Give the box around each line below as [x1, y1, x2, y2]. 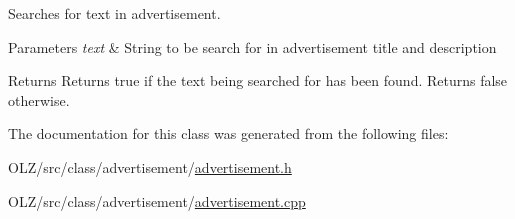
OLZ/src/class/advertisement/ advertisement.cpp [8, 190, 306, 211]
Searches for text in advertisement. [8, 3, 221, 23]
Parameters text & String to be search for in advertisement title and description [8, 36, 497, 57]
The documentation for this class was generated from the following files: [8, 123, 449, 144]
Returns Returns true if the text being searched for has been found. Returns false [8, 70, 508, 91]
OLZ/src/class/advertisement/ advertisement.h [8, 156, 292, 177]
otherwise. [8, 89, 70, 110]
